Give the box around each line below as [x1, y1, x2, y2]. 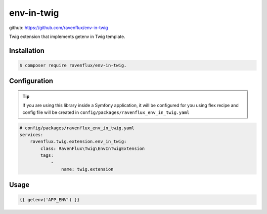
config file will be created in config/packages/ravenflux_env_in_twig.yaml [22, 109, 190, 115]
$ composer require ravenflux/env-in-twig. [19, 62, 127, 68]
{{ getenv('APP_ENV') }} [19, 197, 80, 202]
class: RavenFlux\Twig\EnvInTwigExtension [40, 145, 145, 151]
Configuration [9, 77, 53, 85]
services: [19, 132, 44, 138]
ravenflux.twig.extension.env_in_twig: [30, 139, 127, 144]
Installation [9, 46, 44, 55]
